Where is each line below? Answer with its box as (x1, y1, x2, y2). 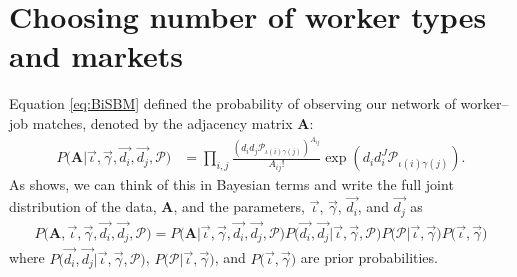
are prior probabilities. (300, 247, 438, 268)
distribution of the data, (9, 196, 157, 217)
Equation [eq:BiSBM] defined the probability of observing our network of (9, 93, 456, 114)
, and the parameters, (173, 196, 305, 217)
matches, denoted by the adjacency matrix (32, 112, 293, 133)
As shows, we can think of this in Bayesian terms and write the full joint (9, 174, 454, 195)
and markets (9, 35, 183, 76)
